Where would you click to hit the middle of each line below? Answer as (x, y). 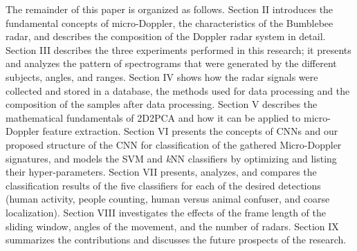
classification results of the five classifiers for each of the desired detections (163, 185)
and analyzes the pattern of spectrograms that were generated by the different (171, 63)
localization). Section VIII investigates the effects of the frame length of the (166, 212)
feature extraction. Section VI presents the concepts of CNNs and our (190, 131)
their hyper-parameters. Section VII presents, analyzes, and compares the (161, 172)
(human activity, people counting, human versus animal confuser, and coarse (168, 199)
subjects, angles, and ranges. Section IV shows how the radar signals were (162, 76)
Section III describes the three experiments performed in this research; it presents (178, 49)
